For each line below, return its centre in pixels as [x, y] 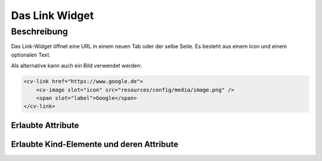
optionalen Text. [31, 55]
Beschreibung [39, 31]
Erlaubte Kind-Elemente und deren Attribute [95, 144]
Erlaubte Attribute [45, 125]
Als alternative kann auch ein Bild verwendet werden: [76, 66]
